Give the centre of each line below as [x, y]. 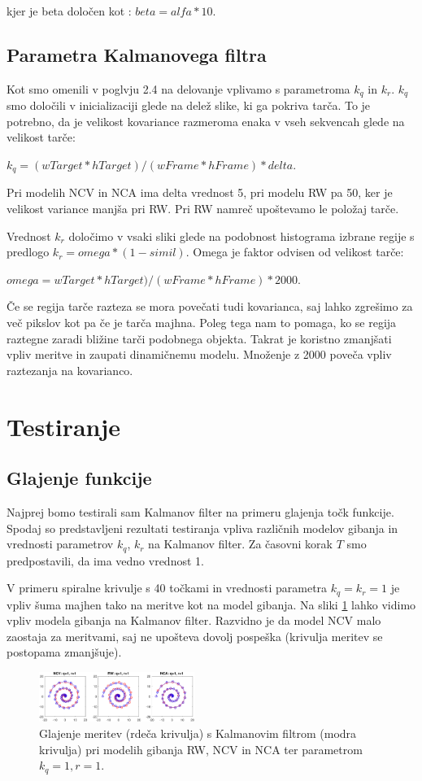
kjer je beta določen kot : [69, 11]
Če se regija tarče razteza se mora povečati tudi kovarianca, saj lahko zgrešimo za [210, 306]
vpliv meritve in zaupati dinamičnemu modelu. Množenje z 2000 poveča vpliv [199, 354]
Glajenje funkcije [79, 478]
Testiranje [64, 426]
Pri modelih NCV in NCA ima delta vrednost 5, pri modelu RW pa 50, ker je [200, 192]
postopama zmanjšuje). [64, 652]
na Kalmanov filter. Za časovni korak [240, 544]
